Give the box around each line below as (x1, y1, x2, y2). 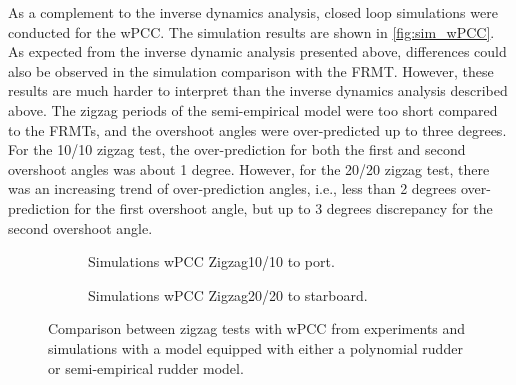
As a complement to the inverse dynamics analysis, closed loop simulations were (8, 2, 498, 22)
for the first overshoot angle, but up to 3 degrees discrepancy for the (74, 197, 493, 218)
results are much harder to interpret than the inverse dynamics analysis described (8, 80, 508, 101)
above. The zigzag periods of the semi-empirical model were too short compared (8, 99, 498, 120)
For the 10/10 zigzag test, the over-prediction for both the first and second (8, 139, 466, 160)
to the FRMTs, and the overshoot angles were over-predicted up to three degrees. (8, 119, 507, 140)
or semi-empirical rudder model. (48, 357, 244, 378)
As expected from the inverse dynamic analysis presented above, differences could (8, 41, 507, 62)
